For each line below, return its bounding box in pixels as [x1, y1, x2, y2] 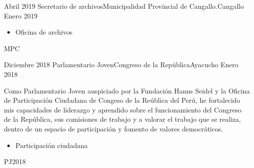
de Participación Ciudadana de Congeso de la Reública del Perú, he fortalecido [4, 95, 240, 105]
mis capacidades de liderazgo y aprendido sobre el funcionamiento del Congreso [4, 104, 242, 114]
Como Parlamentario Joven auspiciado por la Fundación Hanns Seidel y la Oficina [4, 85, 250, 95]
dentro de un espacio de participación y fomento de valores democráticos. [4, 123, 223, 133]
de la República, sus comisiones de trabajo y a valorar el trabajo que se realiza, [4, 114, 241, 124]
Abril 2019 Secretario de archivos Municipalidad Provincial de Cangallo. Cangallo [4, 1, 244, 11]
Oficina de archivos [15, 27, 73, 37]
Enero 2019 [4, 10, 38, 20]
